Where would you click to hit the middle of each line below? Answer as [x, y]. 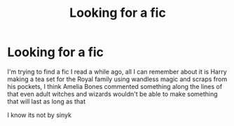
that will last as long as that [47, 101]
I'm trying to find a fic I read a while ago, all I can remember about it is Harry [117, 71]
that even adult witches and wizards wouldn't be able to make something [113, 94]
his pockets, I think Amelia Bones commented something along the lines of [115, 86]
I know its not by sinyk [40, 115]
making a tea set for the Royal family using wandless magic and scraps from [117, 79]
